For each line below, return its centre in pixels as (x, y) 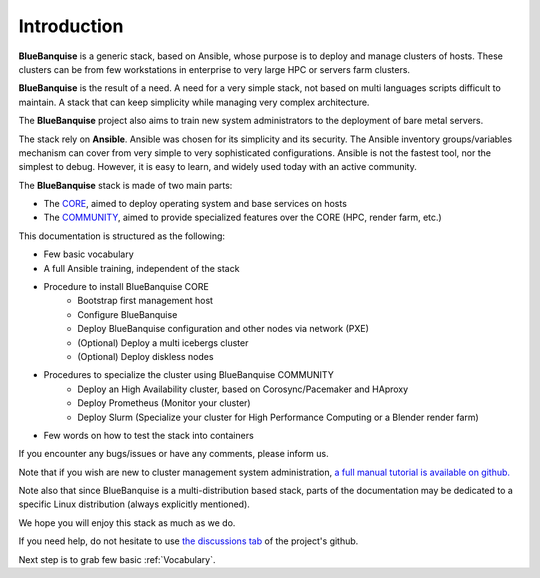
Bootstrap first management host (145, 301)
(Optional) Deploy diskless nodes (145, 356)
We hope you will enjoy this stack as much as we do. (127, 522)
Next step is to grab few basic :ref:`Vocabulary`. (117, 559)
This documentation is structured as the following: (121, 236)
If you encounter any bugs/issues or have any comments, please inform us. (173, 454)
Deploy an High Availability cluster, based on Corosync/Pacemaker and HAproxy (243, 389)
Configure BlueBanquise (127, 314)
